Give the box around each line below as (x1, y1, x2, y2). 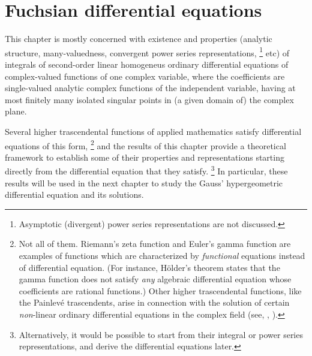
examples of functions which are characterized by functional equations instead (19, 249, 305, 261)
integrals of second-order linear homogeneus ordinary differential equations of (5, 58, 289, 70)
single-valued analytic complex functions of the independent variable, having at (5, 82, 296, 94)
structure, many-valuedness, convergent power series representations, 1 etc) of (5, 44, 290, 59)
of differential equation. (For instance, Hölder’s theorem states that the (19, 261, 280, 273)
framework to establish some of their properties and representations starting (5, 150, 284, 163)
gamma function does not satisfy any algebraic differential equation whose (19, 273, 292, 285)
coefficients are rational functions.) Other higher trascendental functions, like (19, 284, 302, 297)
